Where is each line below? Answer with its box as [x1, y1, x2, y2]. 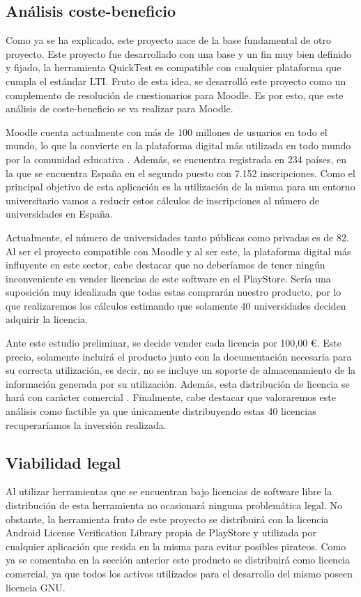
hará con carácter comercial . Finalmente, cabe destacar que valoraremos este [6, 390, 336, 405]
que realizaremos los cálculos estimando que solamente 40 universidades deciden [6, 298, 346, 312]
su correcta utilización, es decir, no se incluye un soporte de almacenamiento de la [6, 363, 356, 377]
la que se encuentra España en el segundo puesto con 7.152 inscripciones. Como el [6, 165, 355, 180]
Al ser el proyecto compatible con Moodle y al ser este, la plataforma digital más [6, 243, 351, 258]
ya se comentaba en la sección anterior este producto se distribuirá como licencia [6, 552, 351, 567]
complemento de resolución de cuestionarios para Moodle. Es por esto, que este [6, 87, 344, 102]
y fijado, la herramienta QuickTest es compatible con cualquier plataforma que [6, 60, 341, 75]
